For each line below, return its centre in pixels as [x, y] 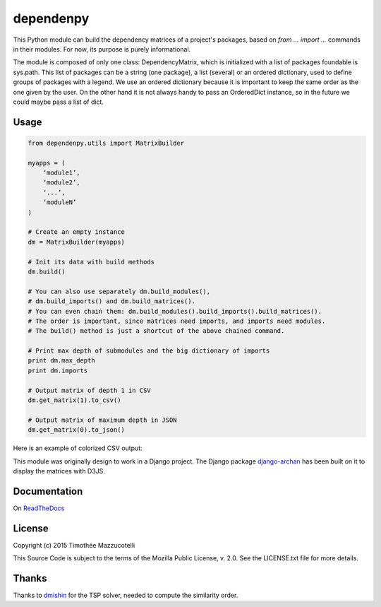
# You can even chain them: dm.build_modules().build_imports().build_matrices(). [175, 311]
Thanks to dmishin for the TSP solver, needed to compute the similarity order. [126, 595]
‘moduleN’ [60, 202]
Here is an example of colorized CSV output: [78, 448]
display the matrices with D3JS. [59, 471]
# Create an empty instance [76, 232]
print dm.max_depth [61, 361]
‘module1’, [61, 173]
